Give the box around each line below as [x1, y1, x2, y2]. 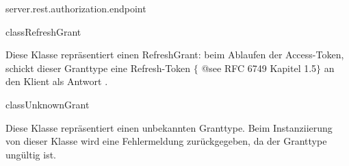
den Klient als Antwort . [5, 74, 108, 88]
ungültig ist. [5, 147, 56, 161]
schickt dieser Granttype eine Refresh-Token [5, 60, 191, 75]
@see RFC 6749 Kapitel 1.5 [201, 60, 317, 75]
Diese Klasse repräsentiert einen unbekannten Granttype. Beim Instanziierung [5, 120, 333, 134]
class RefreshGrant [5, 24, 81, 38]
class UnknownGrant [5, 97, 90, 111]
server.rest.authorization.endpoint [5, 1, 146, 15]
